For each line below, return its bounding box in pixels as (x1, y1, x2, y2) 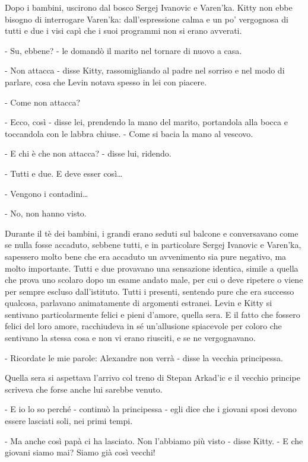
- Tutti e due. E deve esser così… (5, 167, 123, 179)
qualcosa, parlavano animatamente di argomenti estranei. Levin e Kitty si (5, 297, 272, 309)
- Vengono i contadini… (5, 187, 88, 199)
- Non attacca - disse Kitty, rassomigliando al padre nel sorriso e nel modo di (5, 64, 285, 77)
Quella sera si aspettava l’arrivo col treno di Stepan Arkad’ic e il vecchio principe (5, 371, 300, 384)
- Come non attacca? (5, 95, 81, 108)
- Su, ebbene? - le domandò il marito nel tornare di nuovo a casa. (5, 44, 242, 56)
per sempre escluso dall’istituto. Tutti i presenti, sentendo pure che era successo (5, 285, 294, 297)
